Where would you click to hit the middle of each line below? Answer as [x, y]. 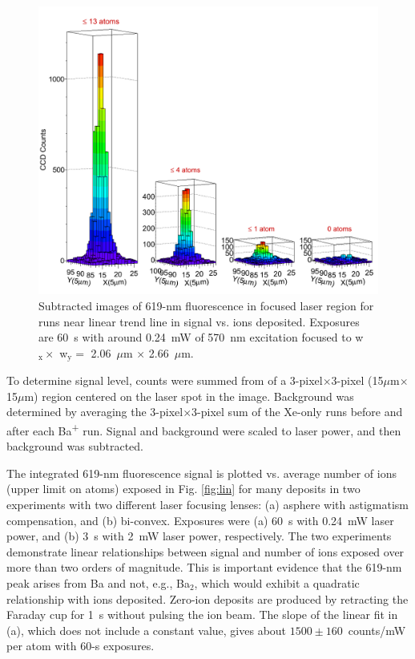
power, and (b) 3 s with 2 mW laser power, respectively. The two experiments [199, 536]
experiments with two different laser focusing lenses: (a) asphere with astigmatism [207, 505]
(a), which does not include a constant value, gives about [147, 630]
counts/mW [377, 630]
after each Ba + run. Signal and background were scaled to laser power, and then [204, 429]
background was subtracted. [75, 446]
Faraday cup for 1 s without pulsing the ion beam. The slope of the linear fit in [202, 615]
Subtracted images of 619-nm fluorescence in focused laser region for [206, 305]
